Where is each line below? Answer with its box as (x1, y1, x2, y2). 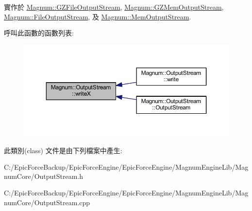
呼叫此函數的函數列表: (4, 28, 74, 38)
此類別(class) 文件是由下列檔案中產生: (4, 145, 122, 156)
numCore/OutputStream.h (4, 171, 84, 181)
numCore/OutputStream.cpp (4, 197, 90, 207)
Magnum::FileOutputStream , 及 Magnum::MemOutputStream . (4, 11, 191, 21)
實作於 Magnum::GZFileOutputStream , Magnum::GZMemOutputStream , (4, 2, 224, 12)
